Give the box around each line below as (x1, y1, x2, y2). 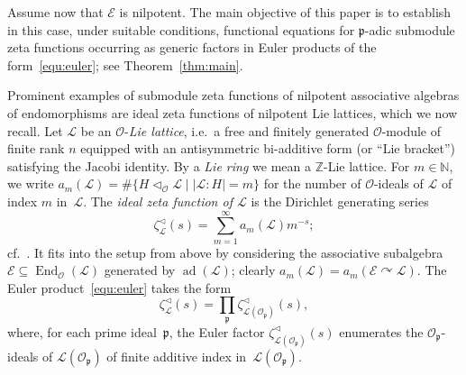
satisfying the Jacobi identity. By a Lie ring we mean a (7, 156, 311, 175)
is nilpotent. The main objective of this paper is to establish (119, 3, 452, 21)
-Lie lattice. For (323, 156, 410, 175)
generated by (104, 261, 176, 279)
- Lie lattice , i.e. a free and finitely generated (124, 121, 370, 140)
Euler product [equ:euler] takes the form (7, 278, 232, 297)
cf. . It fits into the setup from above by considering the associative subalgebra (7, 242, 443, 261)
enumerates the (339, 322, 424, 341)
